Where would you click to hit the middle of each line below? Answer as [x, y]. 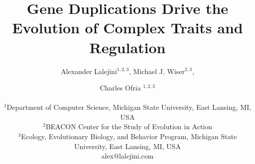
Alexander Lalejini [89, 71]
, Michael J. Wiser [157, 71]
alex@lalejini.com [127, 156]
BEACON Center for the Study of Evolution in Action [129, 126]
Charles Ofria [120, 88]
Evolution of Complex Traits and [127, 28]
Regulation [127, 47]
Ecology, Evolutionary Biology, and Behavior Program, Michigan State [129, 136]
